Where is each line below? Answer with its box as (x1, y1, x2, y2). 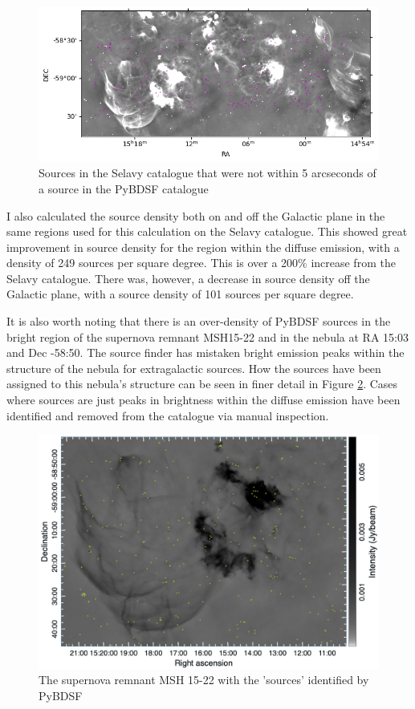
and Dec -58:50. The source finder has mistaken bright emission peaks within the (6, 344, 405, 361)
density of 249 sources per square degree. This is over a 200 (6, 254, 299, 271)
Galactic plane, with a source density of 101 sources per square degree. (6, 286, 354, 302)
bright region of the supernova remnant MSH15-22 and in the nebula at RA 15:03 (6, 328, 409, 345)
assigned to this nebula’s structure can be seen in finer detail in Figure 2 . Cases (6, 375, 398, 392)
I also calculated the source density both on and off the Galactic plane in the (6, 207, 385, 224)
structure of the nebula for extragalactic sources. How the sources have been (6, 359, 381, 376)
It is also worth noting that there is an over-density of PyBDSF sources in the (6, 313, 391, 330)
